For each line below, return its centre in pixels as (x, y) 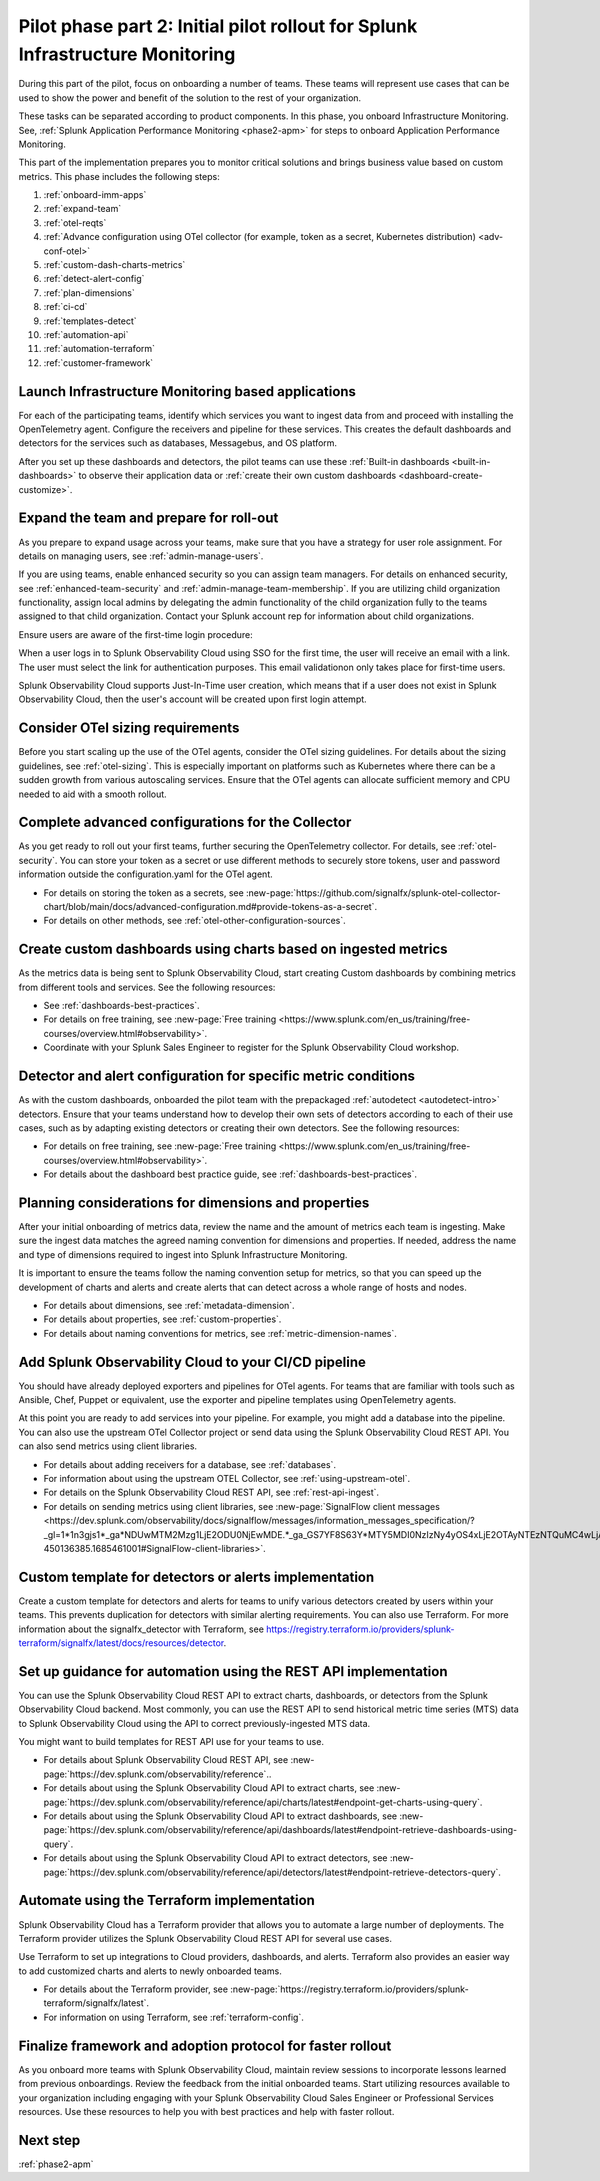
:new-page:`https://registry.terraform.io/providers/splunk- (349, 1989)
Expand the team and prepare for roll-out (148, 518)
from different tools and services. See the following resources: (147, 987)
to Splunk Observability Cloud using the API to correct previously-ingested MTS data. (194, 1723)
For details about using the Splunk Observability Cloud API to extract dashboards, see (220, 1816)
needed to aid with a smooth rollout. (92, 794)
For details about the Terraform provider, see (136, 1989)
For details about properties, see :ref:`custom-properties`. (162, 1319)
